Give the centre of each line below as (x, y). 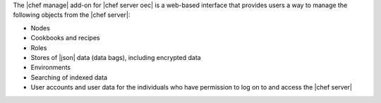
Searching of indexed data (69, 77)
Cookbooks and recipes (65, 38)
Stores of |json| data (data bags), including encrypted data (116, 57)
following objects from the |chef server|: (72, 15)
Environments (50, 68)
